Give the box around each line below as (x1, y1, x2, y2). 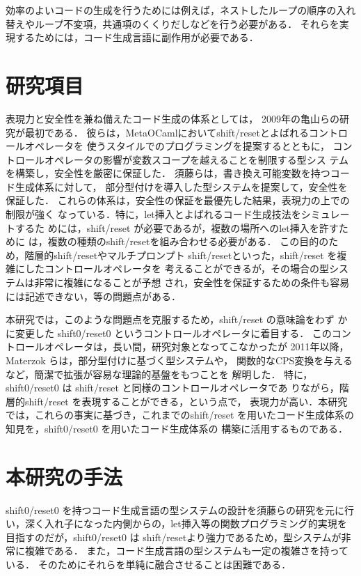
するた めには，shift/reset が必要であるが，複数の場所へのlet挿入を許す (15, 220, 339, 235)
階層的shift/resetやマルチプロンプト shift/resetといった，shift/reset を (24, 247, 337, 262)
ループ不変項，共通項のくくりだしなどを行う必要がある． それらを (34, 16, 339, 31)
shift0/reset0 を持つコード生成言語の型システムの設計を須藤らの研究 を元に (6, 502, 345, 517)
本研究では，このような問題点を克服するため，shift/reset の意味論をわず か (6, 312, 348, 327)
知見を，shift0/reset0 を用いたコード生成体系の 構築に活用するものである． (6, 421, 348, 435)
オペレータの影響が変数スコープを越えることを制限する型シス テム (44, 152, 348, 166)
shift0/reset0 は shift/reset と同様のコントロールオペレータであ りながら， (6, 380, 339, 395)
